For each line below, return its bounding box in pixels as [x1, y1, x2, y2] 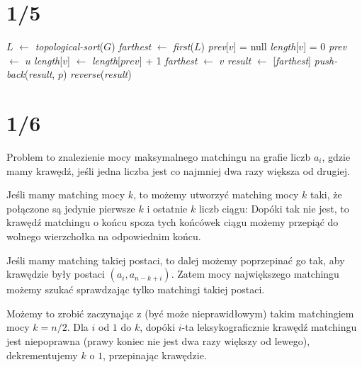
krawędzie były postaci [6, 266, 105, 281]
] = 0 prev [303, 39, 347, 54]
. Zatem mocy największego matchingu [171, 266, 339, 281]
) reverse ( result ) [62, 67, 132, 81]
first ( [173, 39, 194, 54]
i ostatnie [147, 201, 188, 215]
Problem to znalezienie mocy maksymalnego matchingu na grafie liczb [6, 149, 311, 164]
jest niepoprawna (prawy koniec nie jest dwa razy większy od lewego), [6, 333, 310, 348]
